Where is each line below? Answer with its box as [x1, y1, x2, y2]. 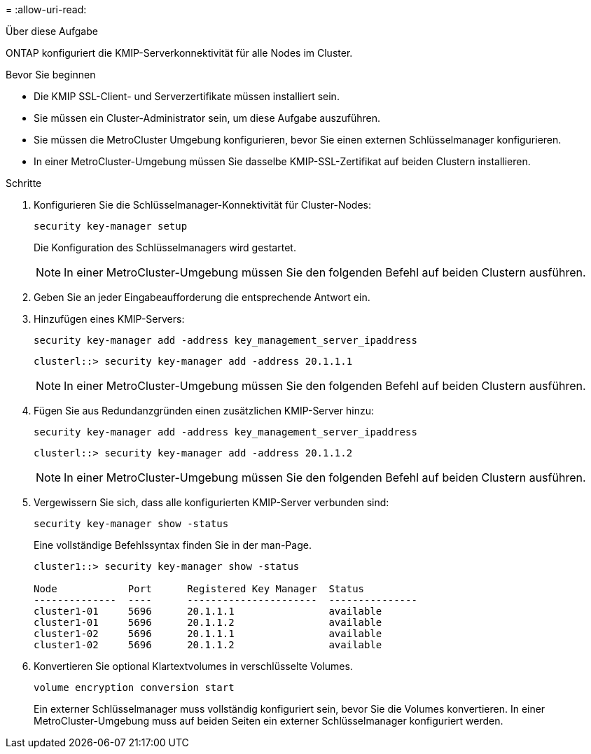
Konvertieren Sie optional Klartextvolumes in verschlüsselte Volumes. [34, 660, 353, 672]
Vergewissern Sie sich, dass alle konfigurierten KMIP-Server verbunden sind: [34, 496, 389, 508]
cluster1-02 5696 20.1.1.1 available [34, 628, 382, 639]
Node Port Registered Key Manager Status [34, 583, 365, 594]
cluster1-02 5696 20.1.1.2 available [34, 639, 382, 650]
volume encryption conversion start [34, 682, 235, 693]
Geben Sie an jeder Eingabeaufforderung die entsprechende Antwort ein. [34, 291, 370, 303]
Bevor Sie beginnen [6, 69, 96, 81]
